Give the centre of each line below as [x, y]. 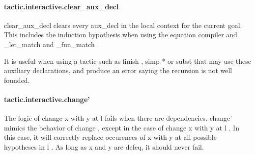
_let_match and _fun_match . [52, 44]
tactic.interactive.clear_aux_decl [61, 6]
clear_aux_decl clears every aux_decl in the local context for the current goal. [123, 25]
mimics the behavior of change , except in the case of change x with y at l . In [122, 127]
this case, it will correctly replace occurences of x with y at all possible [110, 137]
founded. [17, 80]
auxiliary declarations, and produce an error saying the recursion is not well [118, 70]
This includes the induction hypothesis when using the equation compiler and [121, 35]
